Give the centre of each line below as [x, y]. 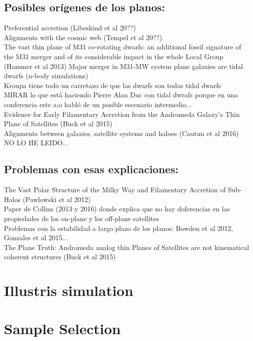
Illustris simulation [69, 290]
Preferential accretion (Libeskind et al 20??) [70, 28]
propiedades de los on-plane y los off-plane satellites [81, 218]
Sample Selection [62, 329]
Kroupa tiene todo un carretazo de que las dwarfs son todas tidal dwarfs [113, 85]
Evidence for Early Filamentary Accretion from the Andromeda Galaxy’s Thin [122, 114]
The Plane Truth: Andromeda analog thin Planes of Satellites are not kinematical [126, 247]
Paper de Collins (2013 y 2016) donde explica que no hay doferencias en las [117, 209]
